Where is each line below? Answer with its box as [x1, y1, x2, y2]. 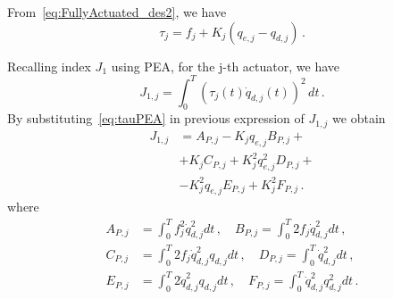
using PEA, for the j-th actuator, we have [111, 56, 339, 75]
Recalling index [7, 56, 91, 75]
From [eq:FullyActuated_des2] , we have [7, 3, 227, 21]
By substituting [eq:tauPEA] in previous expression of [7, 109, 305, 128]
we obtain [332, 109, 386, 128]
